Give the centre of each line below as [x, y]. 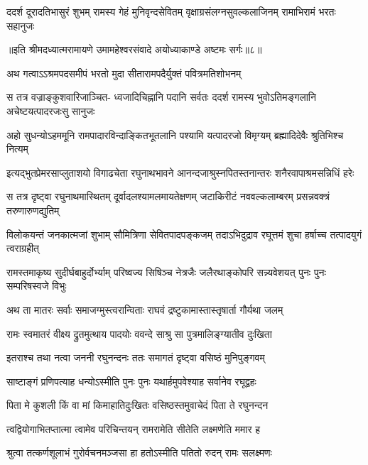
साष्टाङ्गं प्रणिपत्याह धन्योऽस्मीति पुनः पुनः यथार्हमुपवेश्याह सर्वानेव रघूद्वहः [131, 381]
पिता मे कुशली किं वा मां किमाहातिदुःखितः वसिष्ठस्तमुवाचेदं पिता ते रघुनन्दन [137, 405]
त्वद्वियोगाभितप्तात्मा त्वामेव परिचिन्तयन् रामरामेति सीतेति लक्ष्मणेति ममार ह [134, 428]
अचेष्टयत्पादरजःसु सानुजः [51, 110]
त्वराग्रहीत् [23, 248]
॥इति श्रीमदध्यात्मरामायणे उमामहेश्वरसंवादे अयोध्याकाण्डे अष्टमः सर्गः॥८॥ [134, 49]
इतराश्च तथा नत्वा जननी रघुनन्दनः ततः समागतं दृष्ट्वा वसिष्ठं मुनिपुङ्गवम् [136, 357]
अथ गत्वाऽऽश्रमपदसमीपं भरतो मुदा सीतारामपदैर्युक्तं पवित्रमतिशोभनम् [124, 73]
